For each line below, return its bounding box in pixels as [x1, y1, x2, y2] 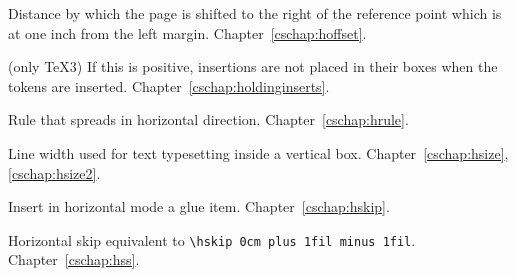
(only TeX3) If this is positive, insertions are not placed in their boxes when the [8, 56, 498, 77]
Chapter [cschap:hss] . [8, 249, 140, 270]
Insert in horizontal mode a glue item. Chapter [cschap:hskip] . [8, 196, 390, 217]
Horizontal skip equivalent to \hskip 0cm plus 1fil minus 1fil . [8, 229, 416, 250]
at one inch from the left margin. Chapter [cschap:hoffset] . [8, 22, 367, 43]
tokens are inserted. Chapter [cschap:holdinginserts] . [8, 75, 330, 96]
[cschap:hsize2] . [8, 162, 101, 183]
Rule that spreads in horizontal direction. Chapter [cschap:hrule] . [8, 109, 409, 130]
